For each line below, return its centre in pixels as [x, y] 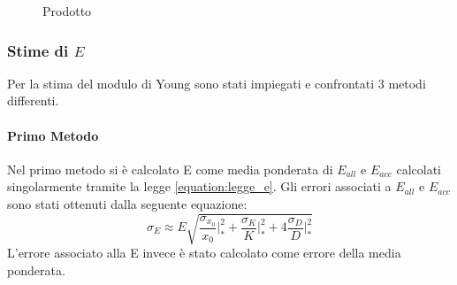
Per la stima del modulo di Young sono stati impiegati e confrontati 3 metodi [217, 83]
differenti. [33, 100]
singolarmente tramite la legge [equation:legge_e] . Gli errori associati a [199, 186]
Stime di [38, 50]
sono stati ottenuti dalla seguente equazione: [127, 203]
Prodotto [67, 11]
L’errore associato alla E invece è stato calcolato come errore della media [204, 253]
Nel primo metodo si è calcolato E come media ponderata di [170, 169]
